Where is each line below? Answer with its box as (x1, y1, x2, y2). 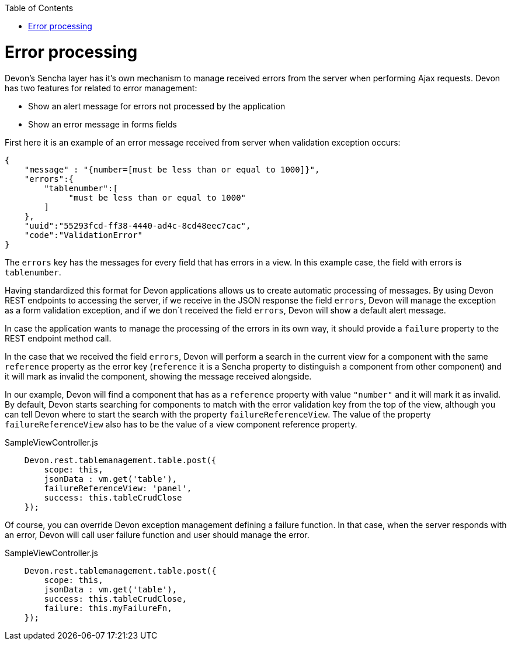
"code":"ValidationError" (24, 230, 143, 240)
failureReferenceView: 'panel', (44, 483, 192, 493)
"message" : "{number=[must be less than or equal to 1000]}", (24, 164, 320, 174)
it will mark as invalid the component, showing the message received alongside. (5, 371, 312, 381)
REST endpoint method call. (5, 333, 112, 343)
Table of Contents (5, 3, 74, 13)
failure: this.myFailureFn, (44, 603, 172, 613)
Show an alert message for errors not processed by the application (28, 101, 286, 111)
